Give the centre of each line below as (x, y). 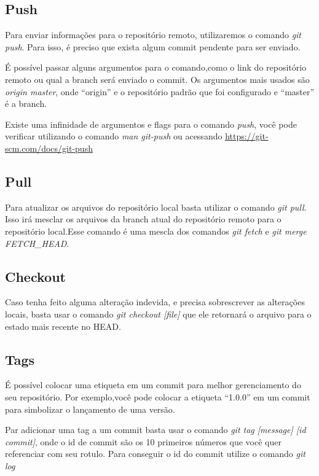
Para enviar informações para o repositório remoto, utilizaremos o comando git (153, 35)
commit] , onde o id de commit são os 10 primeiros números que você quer (143, 441)
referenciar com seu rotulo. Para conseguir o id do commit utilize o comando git (155, 454)
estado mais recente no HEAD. (63, 326)
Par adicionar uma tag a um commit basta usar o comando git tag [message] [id (156, 430)
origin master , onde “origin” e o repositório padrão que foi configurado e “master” (160, 91)
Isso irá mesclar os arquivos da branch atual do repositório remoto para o (143, 219)
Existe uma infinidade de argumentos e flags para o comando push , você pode (151, 124)
